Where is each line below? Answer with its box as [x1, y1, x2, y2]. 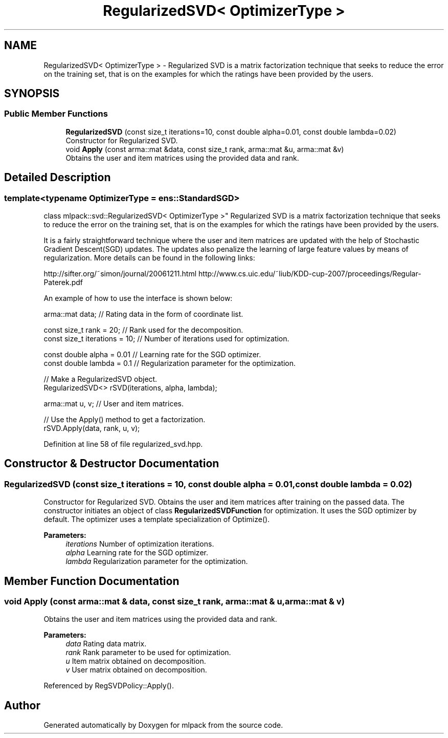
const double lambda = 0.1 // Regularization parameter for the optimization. [43, 359, 296, 368]
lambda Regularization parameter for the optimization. [65, 557, 248, 566]
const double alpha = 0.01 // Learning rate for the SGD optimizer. [43, 350, 261, 359]
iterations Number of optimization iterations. [65, 539, 214, 549]
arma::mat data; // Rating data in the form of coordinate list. [43, 310, 243, 319]
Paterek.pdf [43, 278, 83, 287]
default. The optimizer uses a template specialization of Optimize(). [43, 515, 270, 524]
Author [4, 699, 40, 712]
